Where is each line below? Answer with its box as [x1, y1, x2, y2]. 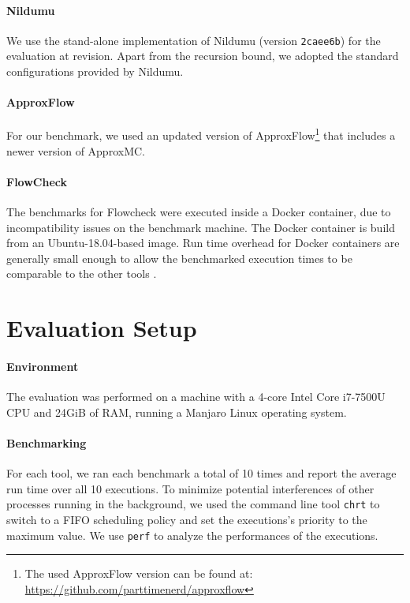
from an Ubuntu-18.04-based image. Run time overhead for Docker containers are [6, 234, 400, 251]
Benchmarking [6, 435, 87, 451]
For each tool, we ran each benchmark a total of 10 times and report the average [6, 465, 397, 481]
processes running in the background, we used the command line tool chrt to [6, 496, 380, 512]
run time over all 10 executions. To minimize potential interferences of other [6, 480, 375, 496]
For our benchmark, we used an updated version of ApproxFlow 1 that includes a [6, 125, 396, 144]
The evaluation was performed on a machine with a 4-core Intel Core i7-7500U [6, 388, 386, 405]
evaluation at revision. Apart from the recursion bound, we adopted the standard [6, 47, 399, 64]
